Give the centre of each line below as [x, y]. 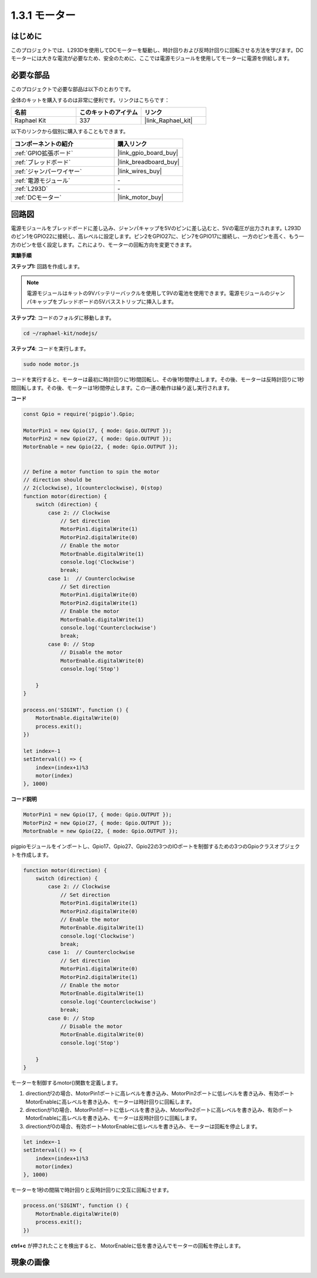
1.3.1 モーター [43, 15]
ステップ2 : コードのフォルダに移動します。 [63, 318]
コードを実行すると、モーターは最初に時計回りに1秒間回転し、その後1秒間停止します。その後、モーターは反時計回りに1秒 [158, 379]
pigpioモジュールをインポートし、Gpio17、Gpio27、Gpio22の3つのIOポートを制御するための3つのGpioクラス [143, 846]
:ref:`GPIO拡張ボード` [44, 153]
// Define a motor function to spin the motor [91, 472]
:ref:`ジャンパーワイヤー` [48, 171]
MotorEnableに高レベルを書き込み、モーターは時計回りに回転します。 [110, 1102]
